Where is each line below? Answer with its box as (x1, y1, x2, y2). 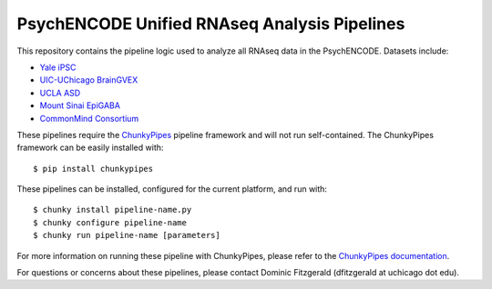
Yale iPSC (39, 62, 77, 73)
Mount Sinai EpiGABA (39, 100, 120, 111)
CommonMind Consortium (39, 113, 139, 124)
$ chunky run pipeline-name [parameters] (33, 230, 220, 241)
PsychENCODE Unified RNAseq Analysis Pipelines (16, 14, 405, 34)
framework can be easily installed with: (16, 142, 164, 154)
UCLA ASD (39, 87, 81, 98)
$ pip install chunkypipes (33, 164, 154, 174)
